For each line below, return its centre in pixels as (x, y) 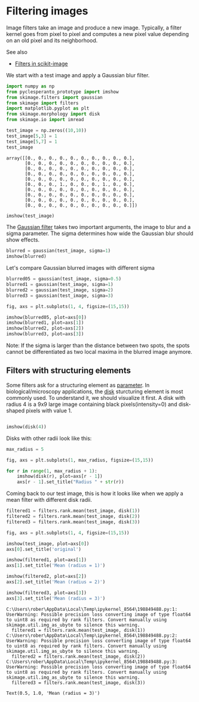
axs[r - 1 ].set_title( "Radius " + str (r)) (71, 482)
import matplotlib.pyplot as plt (48, 109)
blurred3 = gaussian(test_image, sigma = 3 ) (60, 296)
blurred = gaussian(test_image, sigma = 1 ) (59, 251)
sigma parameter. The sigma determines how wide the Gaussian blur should (100, 234)
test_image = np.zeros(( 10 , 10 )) (46, 131)
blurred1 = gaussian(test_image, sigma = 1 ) (60, 285)
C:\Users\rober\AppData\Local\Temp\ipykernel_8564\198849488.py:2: (92, 635)
